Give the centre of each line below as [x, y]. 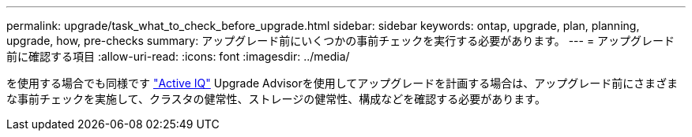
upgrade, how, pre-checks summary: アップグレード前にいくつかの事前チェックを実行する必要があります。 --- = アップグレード [341, 41]
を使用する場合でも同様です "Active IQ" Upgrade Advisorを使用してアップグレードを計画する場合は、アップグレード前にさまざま [342, 83]
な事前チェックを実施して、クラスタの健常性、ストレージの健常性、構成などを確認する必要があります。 [276, 99]
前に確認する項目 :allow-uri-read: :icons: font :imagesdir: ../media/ [178, 56]
